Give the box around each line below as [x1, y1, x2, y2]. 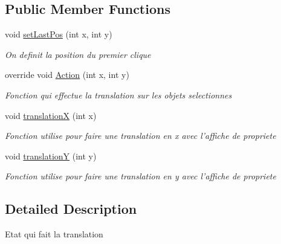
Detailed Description [5, 199, 137, 218]
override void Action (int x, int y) [5, 68, 129, 81]
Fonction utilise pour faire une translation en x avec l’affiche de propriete [5, 129, 276, 142]
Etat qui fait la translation [5, 228, 103, 240]
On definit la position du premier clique [5, 48, 151, 60]
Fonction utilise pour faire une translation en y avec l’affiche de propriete [5, 170, 276, 182]
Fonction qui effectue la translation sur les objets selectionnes [5, 88, 232, 101]
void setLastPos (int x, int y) [5, 28, 112, 40]
